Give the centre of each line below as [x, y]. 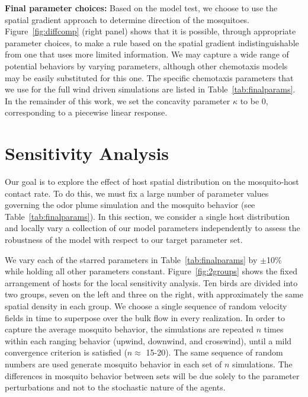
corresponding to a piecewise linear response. [86, 112]
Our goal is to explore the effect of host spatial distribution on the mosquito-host [152, 182]
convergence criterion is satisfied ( [66, 352]
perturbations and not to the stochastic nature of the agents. [115, 387]
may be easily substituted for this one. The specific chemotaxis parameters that [149, 77]
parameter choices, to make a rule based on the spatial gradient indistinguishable [152, 42]
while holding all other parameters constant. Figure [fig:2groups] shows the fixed [151, 271]
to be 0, [254, 100]
